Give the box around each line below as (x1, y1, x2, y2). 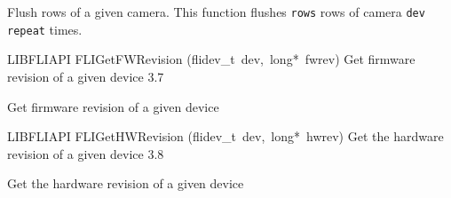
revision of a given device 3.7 (7, 67, 164, 85)
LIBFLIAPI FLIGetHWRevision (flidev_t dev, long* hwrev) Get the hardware (7, 127, 444, 146)
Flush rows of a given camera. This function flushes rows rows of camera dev (7, 3, 425, 20)
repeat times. (7, 20, 83, 38)
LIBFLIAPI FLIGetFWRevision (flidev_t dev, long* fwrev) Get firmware (7, 50, 415, 68)
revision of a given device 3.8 (7, 144, 164, 162)
